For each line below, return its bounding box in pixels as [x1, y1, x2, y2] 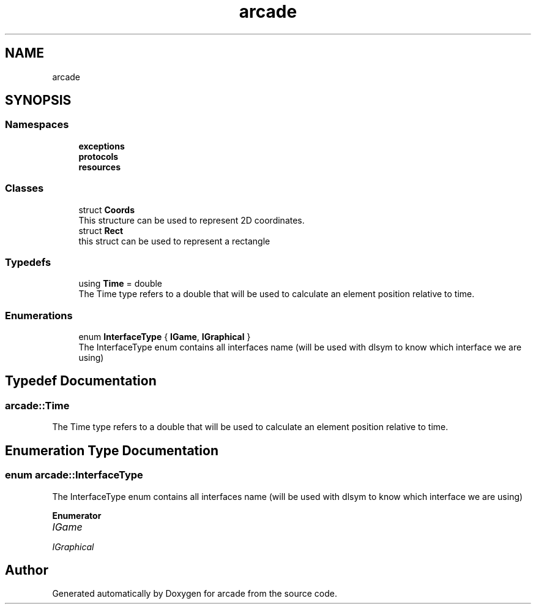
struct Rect [78, 225, 124, 236]
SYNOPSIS [5, 93, 72, 108]
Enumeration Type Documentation [5, 442, 218, 458]
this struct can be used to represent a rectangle [78, 235, 270, 246]
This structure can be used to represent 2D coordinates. [78, 214, 305, 225]
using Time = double [78, 278, 163, 289]
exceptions [78, 140, 125, 151]
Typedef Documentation [5, 373, 157, 389]
